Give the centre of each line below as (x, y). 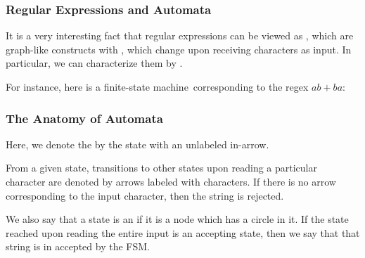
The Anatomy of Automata (84, 118)
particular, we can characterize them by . (94, 63)
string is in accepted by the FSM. (78, 246)
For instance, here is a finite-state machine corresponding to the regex (157, 86)
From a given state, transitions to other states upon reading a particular (162, 168)
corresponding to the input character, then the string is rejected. (145, 195)
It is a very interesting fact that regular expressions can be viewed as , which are (180, 36)
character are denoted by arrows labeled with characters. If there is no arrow (171, 181)
